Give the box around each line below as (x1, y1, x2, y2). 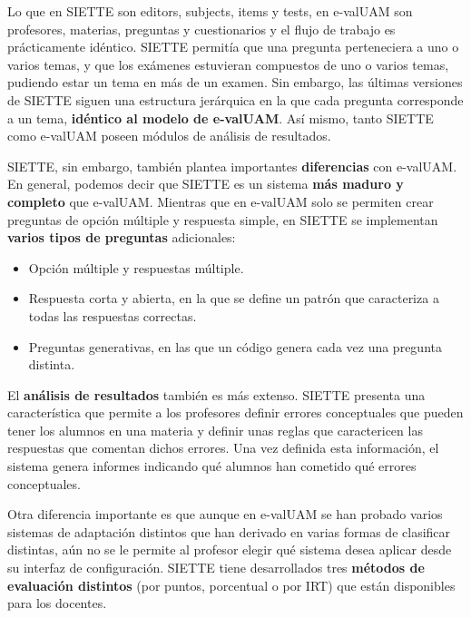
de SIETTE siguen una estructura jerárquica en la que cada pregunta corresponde (7, 90, 464, 109)
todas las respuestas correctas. (28, 306, 197, 325)
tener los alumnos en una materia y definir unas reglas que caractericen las (7, 420, 423, 439)
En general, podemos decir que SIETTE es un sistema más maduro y (7, 174, 404, 193)
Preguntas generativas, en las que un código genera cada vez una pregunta (28, 337, 442, 356)
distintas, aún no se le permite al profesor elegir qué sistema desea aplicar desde (7, 540, 452, 559)
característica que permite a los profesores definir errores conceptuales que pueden (7, 403, 464, 422)
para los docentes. (7, 593, 107, 613)
